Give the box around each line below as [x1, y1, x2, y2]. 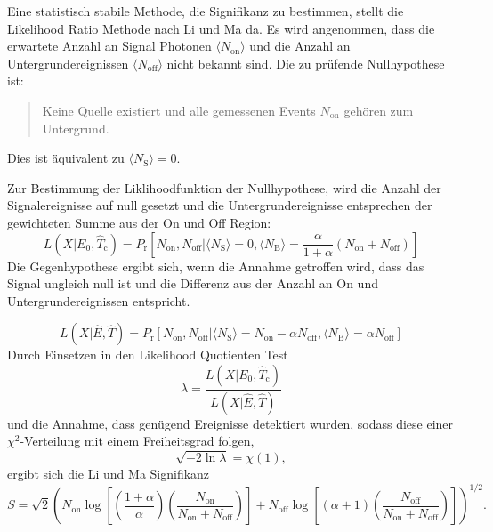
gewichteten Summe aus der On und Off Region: [7, 213, 271, 231]
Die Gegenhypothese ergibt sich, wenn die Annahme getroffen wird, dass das [7, 256, 424, 275]
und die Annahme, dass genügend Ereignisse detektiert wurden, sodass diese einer [7, 414, 454, 432]
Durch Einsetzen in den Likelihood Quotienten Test [7, 345, 288, 364]
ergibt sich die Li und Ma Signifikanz [7, 464, 210, 483]
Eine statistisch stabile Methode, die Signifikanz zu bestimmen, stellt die [7, 2, 404, 20]
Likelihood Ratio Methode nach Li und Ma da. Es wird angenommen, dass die [7, 19, 435, 37]
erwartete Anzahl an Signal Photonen [7, 36, 212, 55]
